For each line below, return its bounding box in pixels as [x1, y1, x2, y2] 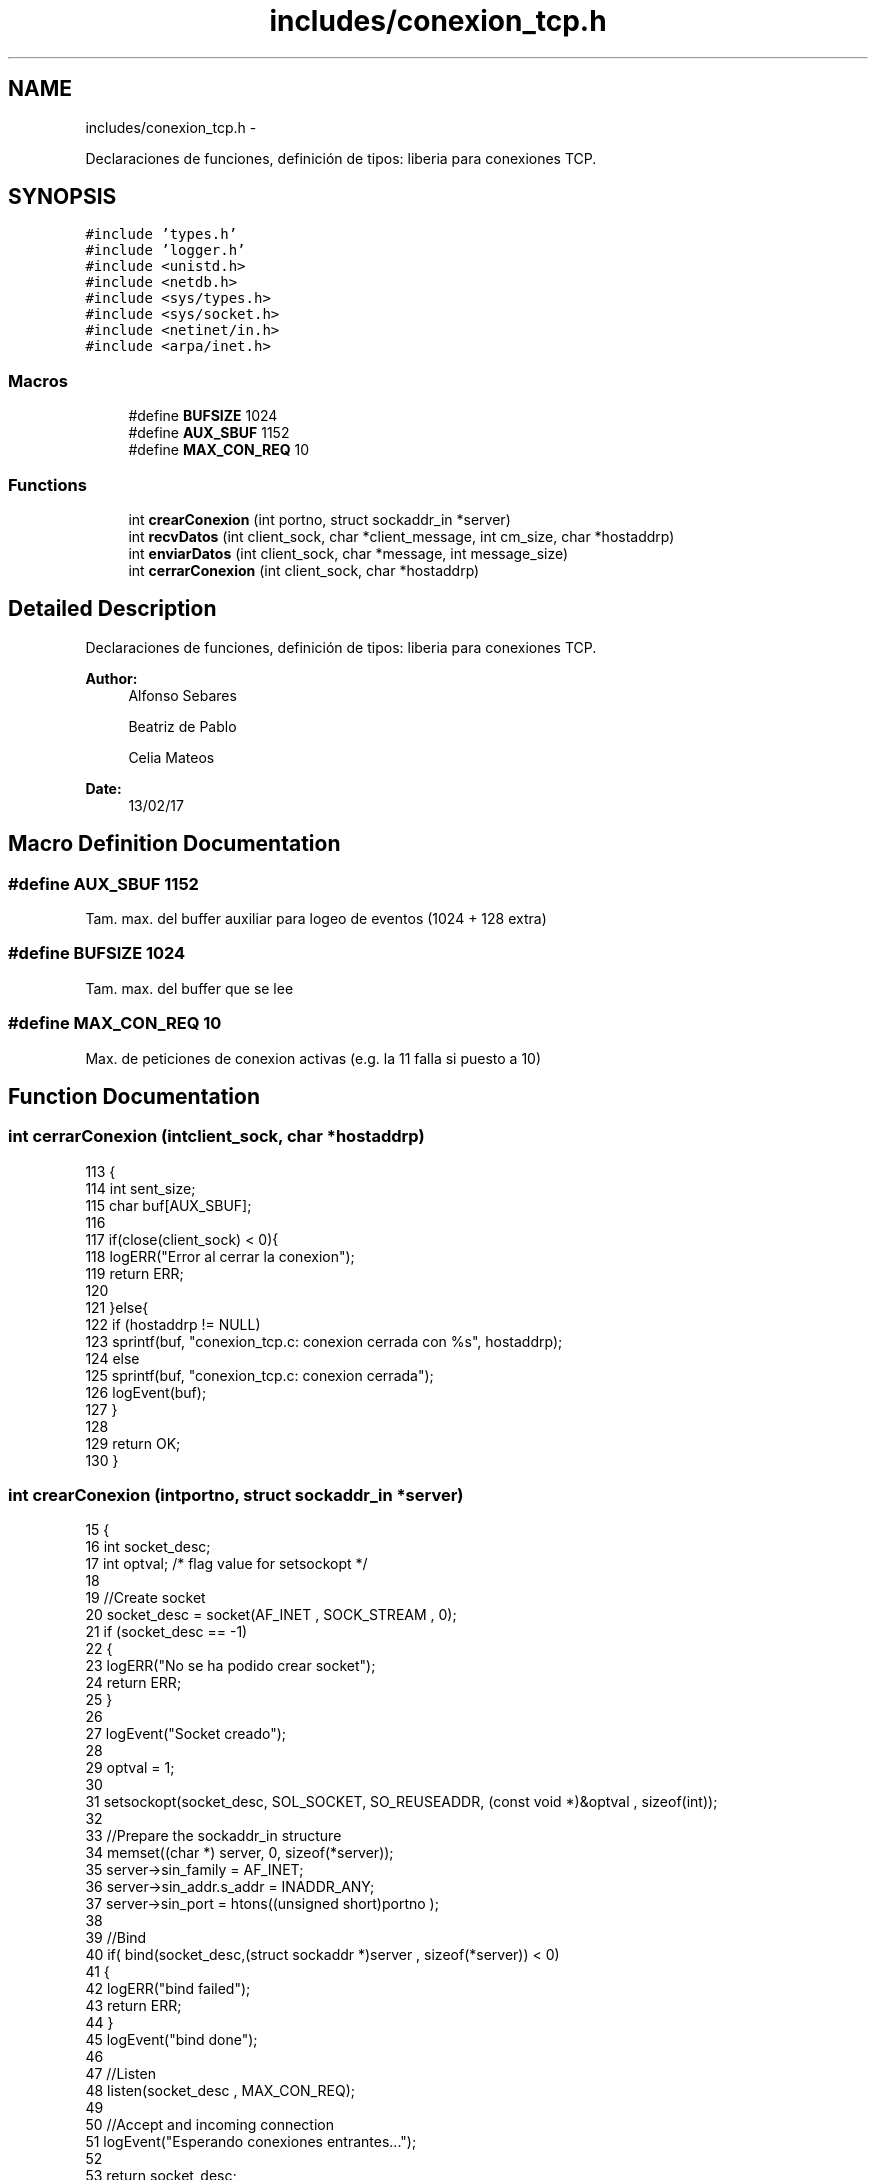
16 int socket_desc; [85, 1538, 211, 1556]
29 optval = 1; [85, 1759, 175, 1777]
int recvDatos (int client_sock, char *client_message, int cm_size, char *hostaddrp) [128, 527, 675, 545]
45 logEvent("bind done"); [85, 2031, 258, 2049]
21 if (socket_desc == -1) [85, 1623, 248, 1641]
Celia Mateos [128, 748, 215, 766]
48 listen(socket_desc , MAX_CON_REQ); [85, 2082, 355, 2100]
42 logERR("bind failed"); [85, 1980, 251, 1998]
